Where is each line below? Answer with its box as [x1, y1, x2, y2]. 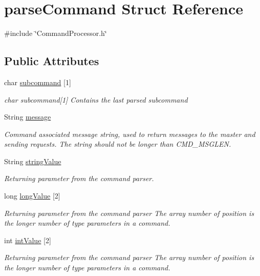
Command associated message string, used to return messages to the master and [4, 128, 255, 139]
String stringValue [4, 155, 61, 166]
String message [4, 111, 51, 122]
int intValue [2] [4, 234, 51, 245]
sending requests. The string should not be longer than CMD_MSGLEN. [4, 139, 231, 149]
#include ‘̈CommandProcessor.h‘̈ [4, 28, 107, 38]
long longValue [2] [4, 190, 60, 201]
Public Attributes [4, 53, 99, 69]
